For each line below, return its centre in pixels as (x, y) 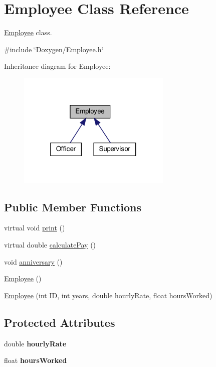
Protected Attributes (60, 322)
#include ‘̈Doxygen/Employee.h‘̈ (54, 49)
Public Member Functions (73, 207)
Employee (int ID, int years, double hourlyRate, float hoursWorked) (108, 295)
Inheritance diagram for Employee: (57, 66)
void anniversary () (33, 261)
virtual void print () (35, 228)
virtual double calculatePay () (50, 244)
